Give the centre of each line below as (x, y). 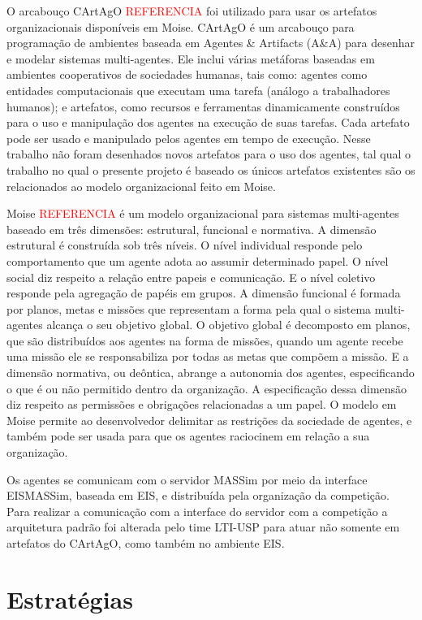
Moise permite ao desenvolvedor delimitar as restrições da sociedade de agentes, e (209, 420)
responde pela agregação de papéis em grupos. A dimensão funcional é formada (204, 293)
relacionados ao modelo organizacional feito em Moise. (141, 186)
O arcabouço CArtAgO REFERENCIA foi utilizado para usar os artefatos (192, 11)
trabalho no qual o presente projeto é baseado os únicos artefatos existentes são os (211, 169)
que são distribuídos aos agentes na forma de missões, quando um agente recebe (205, 340)
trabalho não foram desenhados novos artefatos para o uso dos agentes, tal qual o (209, 154)
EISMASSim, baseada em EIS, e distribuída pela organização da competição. (198, 495)
